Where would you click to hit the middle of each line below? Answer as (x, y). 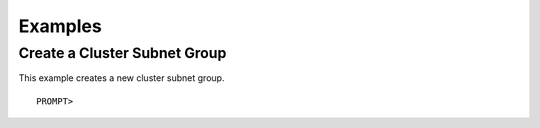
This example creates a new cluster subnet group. (121, 78)
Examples (60, 26)
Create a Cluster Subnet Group (122, 53)
